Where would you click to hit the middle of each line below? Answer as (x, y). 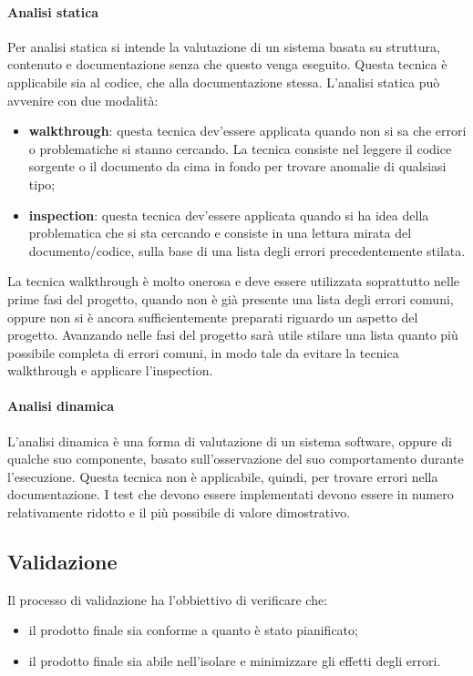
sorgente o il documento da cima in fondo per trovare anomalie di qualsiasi (237, 166)
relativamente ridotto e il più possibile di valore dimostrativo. (179, 512)
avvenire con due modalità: (83, 100)
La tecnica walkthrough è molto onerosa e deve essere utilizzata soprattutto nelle (234, 281)
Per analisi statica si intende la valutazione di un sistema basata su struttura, (224, 46)
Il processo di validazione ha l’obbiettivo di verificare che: (168, 599)
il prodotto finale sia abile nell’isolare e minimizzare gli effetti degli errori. (235, 661)
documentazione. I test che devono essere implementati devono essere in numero (231, 494)
